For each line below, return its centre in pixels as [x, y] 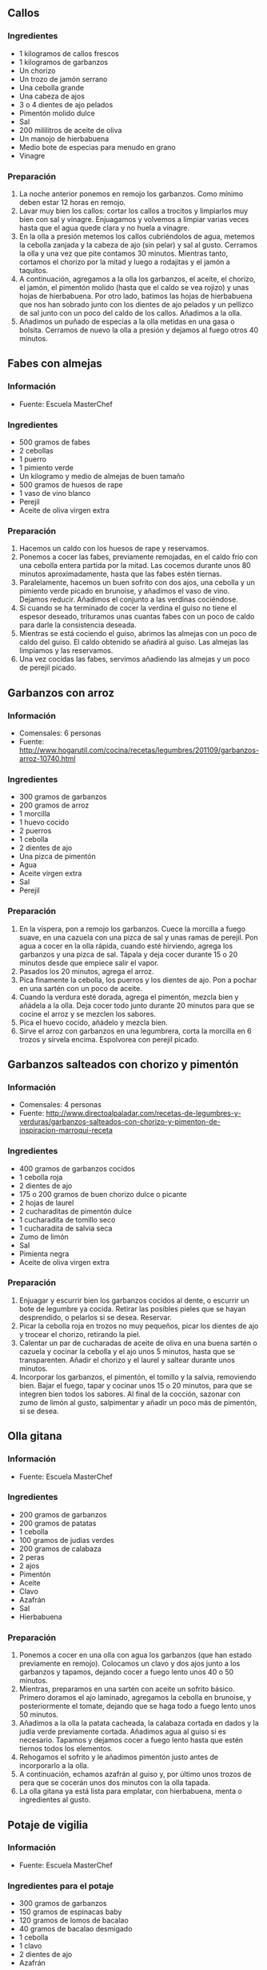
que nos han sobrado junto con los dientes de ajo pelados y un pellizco [136, 304]
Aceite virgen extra [50, 873]
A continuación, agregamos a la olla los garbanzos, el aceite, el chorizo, [137, 279]
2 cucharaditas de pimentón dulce [76, 1211]
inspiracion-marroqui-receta [66, 1130]
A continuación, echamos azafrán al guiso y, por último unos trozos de [135, 1775]
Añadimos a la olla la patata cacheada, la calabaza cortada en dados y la [139, 1723]
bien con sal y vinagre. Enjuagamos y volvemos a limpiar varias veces [134, 219]
